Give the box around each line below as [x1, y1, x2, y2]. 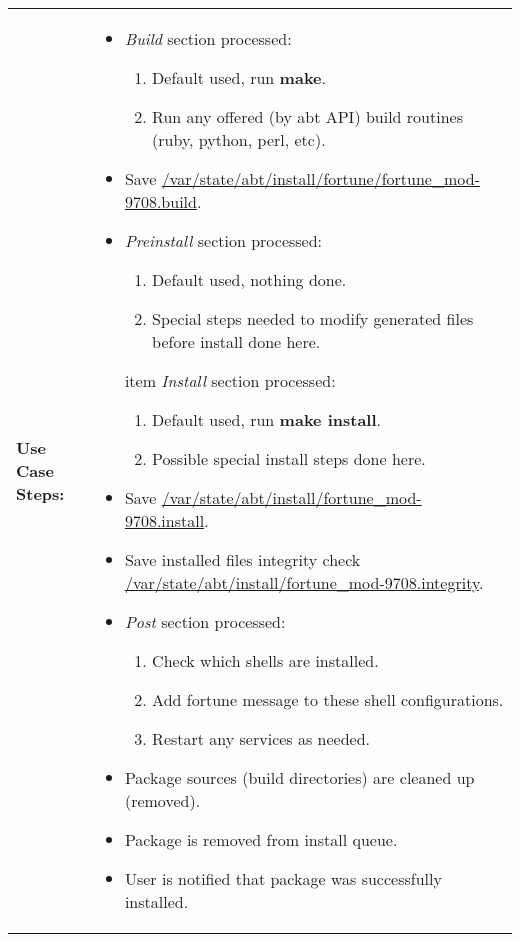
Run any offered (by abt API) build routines [152, 105, 463, 128]
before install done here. [152, 330, 321, 353]
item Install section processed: [124, 369, 336, 392]
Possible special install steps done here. [152, 447, 426, 470]
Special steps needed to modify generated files [152, 307, 474, 330]
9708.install [124, 509, 205, 532]
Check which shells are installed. [152, 649, 379, 672]
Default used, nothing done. [152, 268, 347, 291]
